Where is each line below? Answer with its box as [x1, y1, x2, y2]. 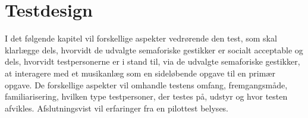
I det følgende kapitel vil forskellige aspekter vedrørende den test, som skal [5, 32, 277, 44]
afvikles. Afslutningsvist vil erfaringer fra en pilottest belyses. [5, 101, 229, 114]
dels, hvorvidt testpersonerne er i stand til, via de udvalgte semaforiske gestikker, [5, 55, 300, 68]
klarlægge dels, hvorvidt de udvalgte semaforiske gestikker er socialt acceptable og [5, 43, 303, 56]
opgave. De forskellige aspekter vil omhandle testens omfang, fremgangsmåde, [5, 78, 288, 91]
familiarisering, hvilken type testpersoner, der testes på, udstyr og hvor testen [5, 90, 288, 103]
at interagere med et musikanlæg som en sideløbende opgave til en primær [5, 66, 275, 79]
